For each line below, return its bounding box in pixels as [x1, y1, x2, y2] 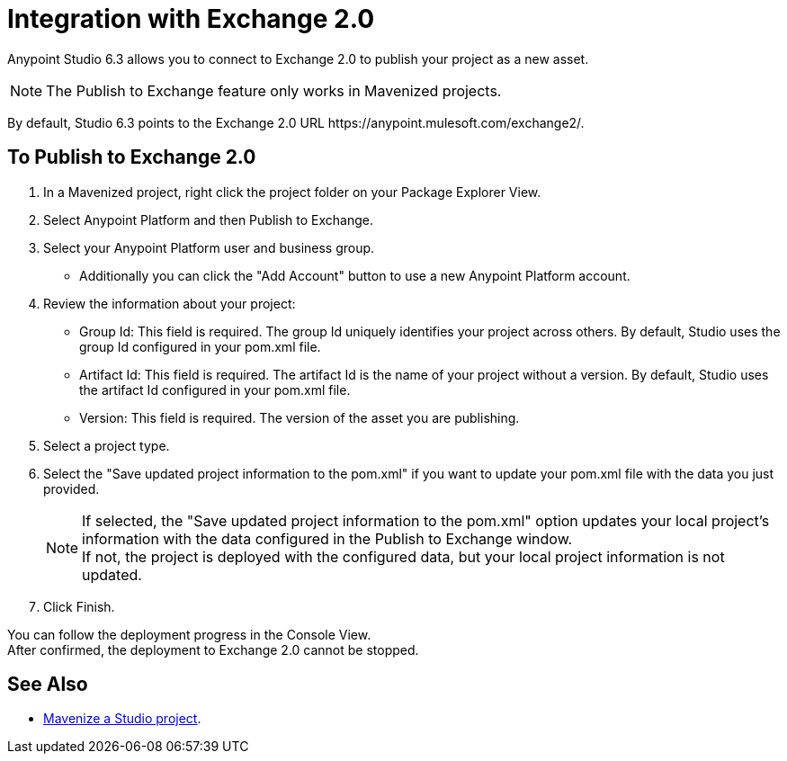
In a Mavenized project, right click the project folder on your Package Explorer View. [43, 184, 541, 200]
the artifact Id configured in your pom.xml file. [79, 381, 351, 398]
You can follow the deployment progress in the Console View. [7, 626, 371, 642]
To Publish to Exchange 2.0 [7, 146, 256, 169]
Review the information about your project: [43, 295, 296, 311]
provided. [43, 480, 100, 497]
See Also [7, 673, 88, 696]
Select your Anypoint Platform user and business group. [43, 239, 375, 255]
